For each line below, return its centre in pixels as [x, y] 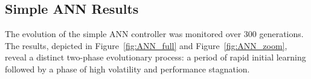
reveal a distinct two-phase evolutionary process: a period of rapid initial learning [155, 57]
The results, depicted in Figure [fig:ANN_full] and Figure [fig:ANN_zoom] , [146, 45]
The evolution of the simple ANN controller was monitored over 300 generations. [154, 34]
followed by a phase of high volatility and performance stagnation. [127, 69]
